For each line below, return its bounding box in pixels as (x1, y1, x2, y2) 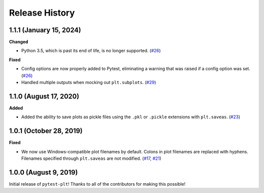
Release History (9, 7, 75, 18)
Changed (9, 39, 28, 45)
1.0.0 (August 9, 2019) (9, 168, 78, 176)
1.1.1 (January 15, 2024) (9, 26, 81, 34)
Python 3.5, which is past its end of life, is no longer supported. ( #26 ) (21, 48, 161, 54)
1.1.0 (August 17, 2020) (9, 92, 79, 100)
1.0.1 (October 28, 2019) (9, 127, 83, 135)
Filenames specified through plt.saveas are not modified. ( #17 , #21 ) (21, 155, 161, 161)
